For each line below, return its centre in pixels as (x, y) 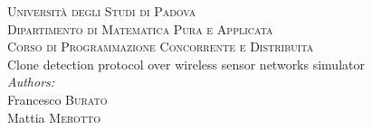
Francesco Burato (57, 99)
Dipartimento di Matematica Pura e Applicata (140, 28)
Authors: (31, 82)
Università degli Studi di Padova (102, 11)
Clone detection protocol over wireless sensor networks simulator (186, 64)
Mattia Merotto (54, 117)
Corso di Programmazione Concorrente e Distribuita (161, 46)
